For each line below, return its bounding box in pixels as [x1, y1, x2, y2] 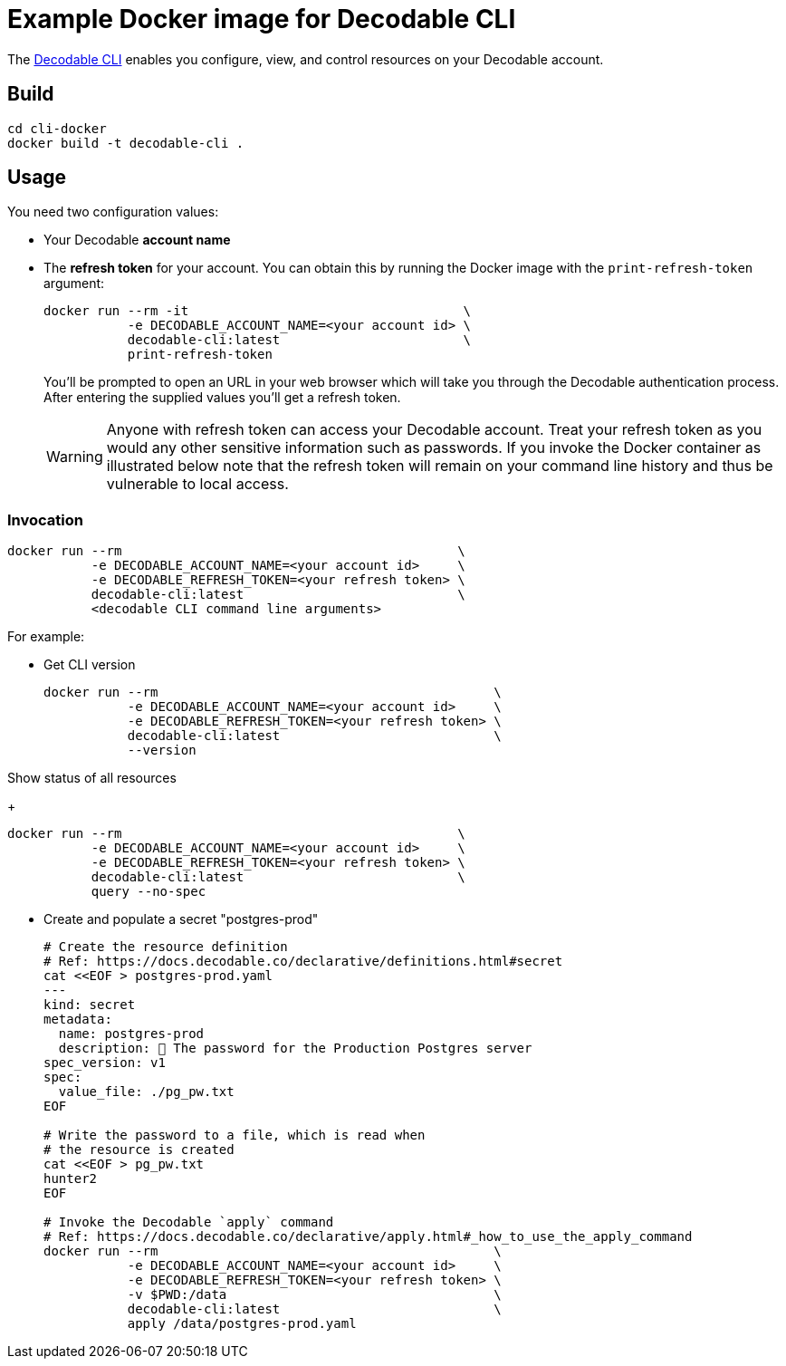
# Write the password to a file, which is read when [43, 1128, 426, 1143]
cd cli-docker [7, 120, 107, 136]
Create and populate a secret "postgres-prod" [43, 911, 319, 928]
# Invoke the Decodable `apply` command [43, 1215, 334, 1230]
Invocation [7, 510, 83, 529]
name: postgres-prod [58, 1026, 205, 1042]
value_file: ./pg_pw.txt [58, 1084, 235, 1100]
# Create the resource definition [43, 939, 288, 955]
